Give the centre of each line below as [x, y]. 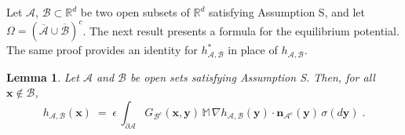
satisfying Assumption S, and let [286, 12]
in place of [253, 50]
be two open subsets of [135, 12]
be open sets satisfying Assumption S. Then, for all [252, 77]
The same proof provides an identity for [102, 50]
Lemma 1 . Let [43, 77]
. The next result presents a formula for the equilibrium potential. [241, 30]
